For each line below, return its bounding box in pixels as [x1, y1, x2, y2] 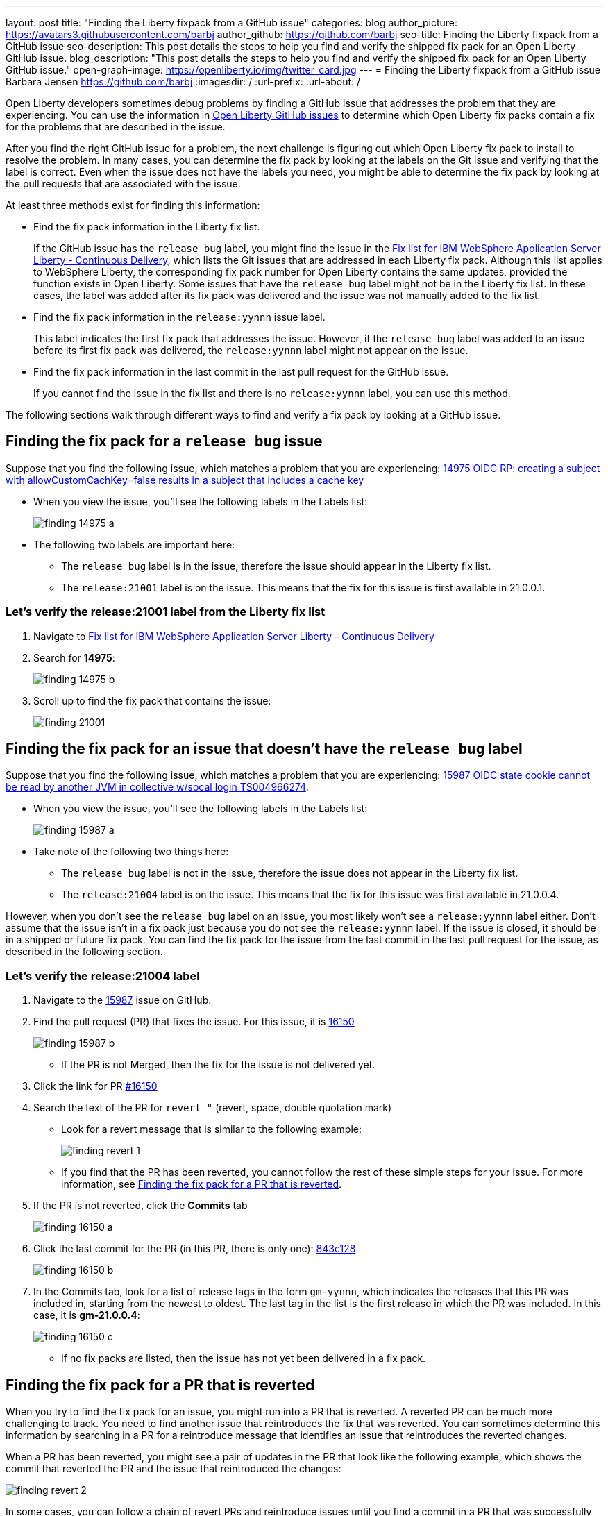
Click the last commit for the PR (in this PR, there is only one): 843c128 [33, 1243, 356, 1255]
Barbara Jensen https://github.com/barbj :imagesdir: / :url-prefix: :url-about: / [6, 76, 361, 87]
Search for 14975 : [33, 651, 115, 664]
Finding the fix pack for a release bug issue [6, 432, 323, 450]
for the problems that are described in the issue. [6, 121, 226, 133]
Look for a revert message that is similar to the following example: [61, 1123, 362, 1136]
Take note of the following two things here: [33, 845, 229, 858]
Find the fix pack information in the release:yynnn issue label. [33, 311, 326, 323]
